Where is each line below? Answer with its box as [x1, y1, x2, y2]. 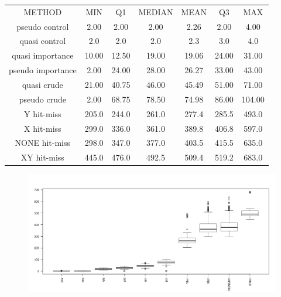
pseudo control [16, 20, 69, 32]
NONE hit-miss [15, 136, 71, 149]
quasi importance [12, 49, 74, 62]
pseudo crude [19, 93, 66, 105]
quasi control [19, 35, 66, 47]
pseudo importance [9, 64, 77, 76]
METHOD [23, 5, 62, 18]
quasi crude [22, 78, 63, 90]
